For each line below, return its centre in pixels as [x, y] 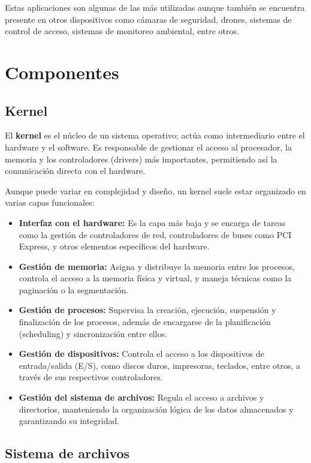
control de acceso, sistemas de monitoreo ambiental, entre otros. [122, 31]
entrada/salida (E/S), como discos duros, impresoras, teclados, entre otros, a [160, 365]
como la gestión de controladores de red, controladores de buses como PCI [155, 234]
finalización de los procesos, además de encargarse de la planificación [145, 322]
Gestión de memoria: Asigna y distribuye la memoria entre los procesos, [157, 266]
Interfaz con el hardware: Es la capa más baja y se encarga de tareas [152, 222]
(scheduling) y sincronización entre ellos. [93, 333]
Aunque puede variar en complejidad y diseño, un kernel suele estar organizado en [155, 190]
